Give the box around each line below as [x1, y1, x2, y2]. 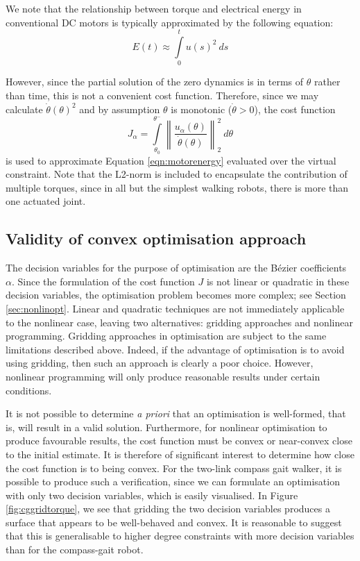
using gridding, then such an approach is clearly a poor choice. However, [6, 355, 314, 370]
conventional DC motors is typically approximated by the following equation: [6, 15, 334, 29]
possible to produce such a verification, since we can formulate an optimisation [6, 474, 340, 489]
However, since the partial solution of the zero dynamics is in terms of [6, 74, 304, 89]
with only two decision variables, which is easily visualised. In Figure [6, 487, 298, 502]
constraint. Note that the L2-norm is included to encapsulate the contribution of [6, 167, 348, 181]
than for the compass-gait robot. [6, 542, 144, 557]
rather [314, 74, 341, 89]
